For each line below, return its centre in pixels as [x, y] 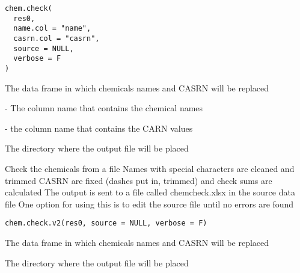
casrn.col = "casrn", [57, 38]
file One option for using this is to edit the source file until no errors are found [149, 204]
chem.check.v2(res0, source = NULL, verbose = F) [106, 223]
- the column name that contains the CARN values [99, 128]
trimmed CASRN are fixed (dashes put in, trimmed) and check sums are [139, 180]
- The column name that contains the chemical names [104, 108]
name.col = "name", [52, 29]
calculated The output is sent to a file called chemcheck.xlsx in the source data [150, 192]
